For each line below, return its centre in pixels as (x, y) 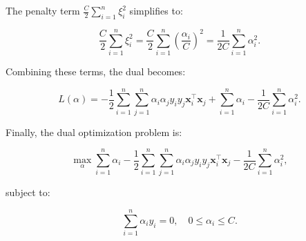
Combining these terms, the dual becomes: (96, 71)
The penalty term (43, 10)
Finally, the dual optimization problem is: (94, 132)
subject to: (28, 192)
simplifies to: (156, 10)
